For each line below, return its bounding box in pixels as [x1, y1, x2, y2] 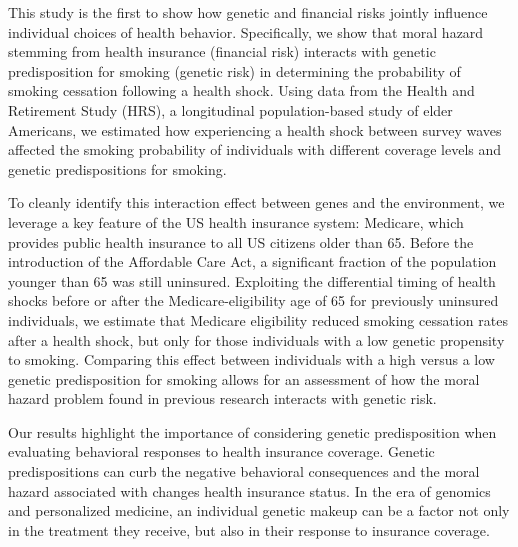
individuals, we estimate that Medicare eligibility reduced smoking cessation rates [8, 309, 508, 330]
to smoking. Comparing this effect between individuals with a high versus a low [8, 349, 495, 370]
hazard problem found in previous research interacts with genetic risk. [8, 388, 437, 409]
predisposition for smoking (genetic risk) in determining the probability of [8, 60, 461, 81]
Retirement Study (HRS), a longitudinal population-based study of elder [8, 99, 453, 120]
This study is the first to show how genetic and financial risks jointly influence [8, 2, 488, 22]
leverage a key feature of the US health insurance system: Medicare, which [8, 211, 464, 232]
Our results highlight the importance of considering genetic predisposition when [8, 421, 497, 442]
